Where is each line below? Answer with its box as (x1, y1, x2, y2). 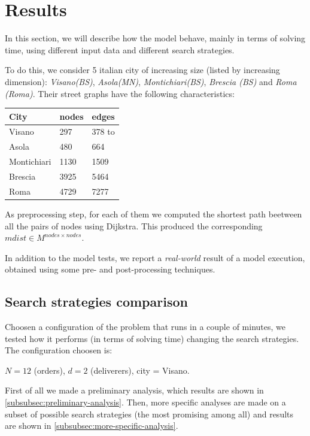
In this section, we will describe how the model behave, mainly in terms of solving (5, 32, 306, 44)
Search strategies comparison (5, 292, 188, 311)
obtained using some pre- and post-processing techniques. (5, 263, 215, 275)
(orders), (34, 364, 65, 376)
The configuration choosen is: (5, 344, 113, 356)
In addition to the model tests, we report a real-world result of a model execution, (5, 251, 305, 264)
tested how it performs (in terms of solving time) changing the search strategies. (5, 332, 299, 344)
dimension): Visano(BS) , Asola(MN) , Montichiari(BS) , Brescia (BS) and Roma (5, 75, 297, 87)
